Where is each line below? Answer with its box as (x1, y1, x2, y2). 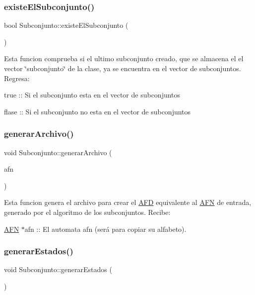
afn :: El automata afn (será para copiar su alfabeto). (24, 223, 187, 234)
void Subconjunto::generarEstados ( (4, 264, 112, 275)
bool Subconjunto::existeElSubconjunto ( (4, 20, 128, 30)
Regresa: (4, 73, 30, 83)
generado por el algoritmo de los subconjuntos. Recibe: (4, 206, 171, 217)
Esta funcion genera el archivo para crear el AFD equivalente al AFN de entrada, (4, 197, 252, 207)
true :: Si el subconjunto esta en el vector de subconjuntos (4, 90, 181, 100)
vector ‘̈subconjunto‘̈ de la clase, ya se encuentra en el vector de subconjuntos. (4, 63, 241, 73)
